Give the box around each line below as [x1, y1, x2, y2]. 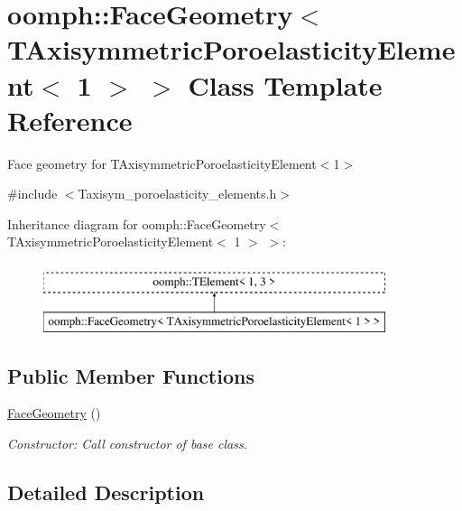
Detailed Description [7, 478, 205, 506]
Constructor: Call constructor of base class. [7, 434, 247, 453]
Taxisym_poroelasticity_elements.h [78, 184, 277, 203]
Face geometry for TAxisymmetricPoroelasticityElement [7, 153, 317, 172]
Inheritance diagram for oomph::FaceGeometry [7, 214, 266, 233]
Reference [7, 101, 133, 138]
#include [7, 184, 58, 203]
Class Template [188, 66, 383, 103]
